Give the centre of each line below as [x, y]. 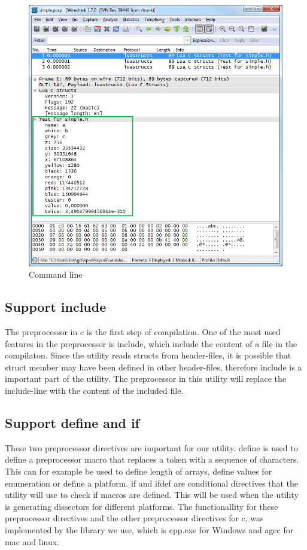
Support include [56, 307]
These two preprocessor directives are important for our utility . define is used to [151, 447]
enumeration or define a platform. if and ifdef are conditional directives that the [151, 483]
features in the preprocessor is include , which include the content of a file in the [151, 343]
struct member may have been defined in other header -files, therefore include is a [153, 367]
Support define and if [72, 422]
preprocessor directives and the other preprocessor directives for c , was [134, 518]
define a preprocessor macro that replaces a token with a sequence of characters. [152, 459]
